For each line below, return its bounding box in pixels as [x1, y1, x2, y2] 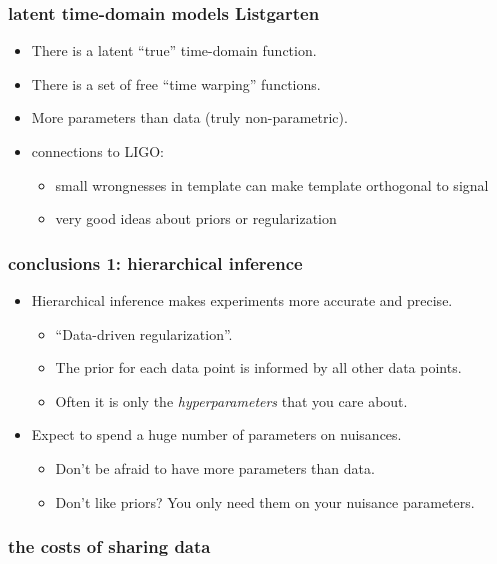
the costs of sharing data [8, 534, 211, 559]
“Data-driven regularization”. [55, 323, 233, 344]
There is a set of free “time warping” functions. [31, 73, 321, 94]
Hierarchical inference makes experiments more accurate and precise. [31, 290, 453, 310]
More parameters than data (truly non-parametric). [31, 107, 348, 128]
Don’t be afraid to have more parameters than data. [55, 457, 375, 478]
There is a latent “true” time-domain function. [31, 40, 317, 61]
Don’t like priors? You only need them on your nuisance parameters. [55, 491, 475, 512]
